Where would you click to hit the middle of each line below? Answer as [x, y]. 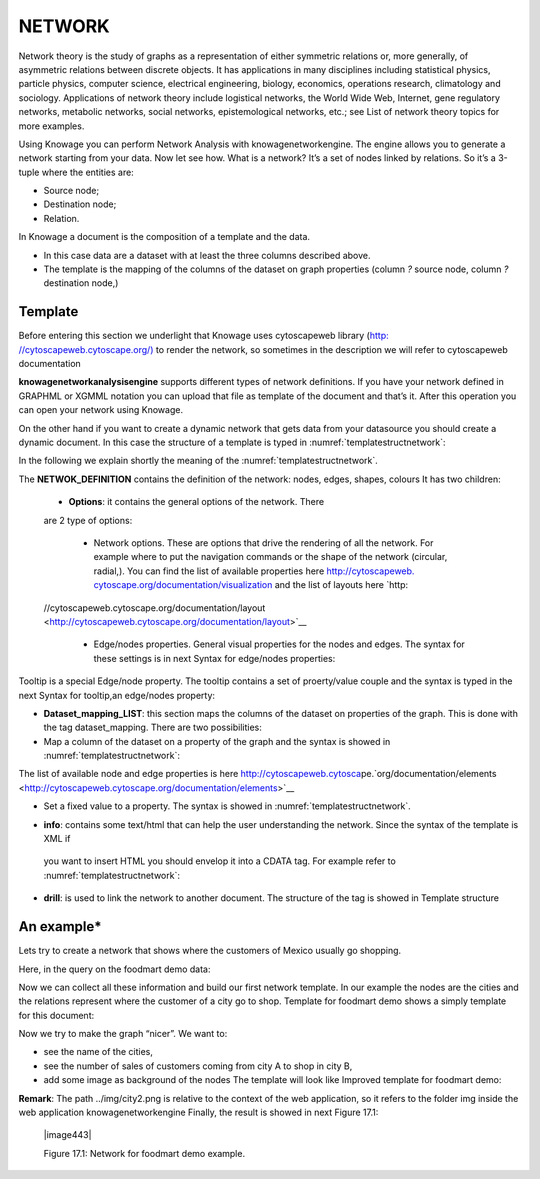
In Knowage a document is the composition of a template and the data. [164, 237]
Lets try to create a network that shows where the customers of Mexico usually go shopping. [210, 951]
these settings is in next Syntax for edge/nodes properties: [214, 658]
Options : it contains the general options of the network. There [196, 502]
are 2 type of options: [88, 520]
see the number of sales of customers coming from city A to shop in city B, [198, 1066]
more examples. [51, 126]
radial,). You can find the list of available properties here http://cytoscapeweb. [254, 571]
